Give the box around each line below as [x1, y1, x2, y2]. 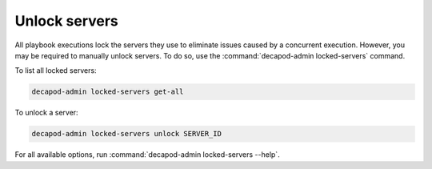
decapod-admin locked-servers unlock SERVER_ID [31, 129, 222, 139]
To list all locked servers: [14, 66, 97, 75]
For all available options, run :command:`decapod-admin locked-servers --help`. [14, 150, 280, 159]
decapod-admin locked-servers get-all [31, 87, 184, 96]
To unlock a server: [14, 108, 79, 118]
